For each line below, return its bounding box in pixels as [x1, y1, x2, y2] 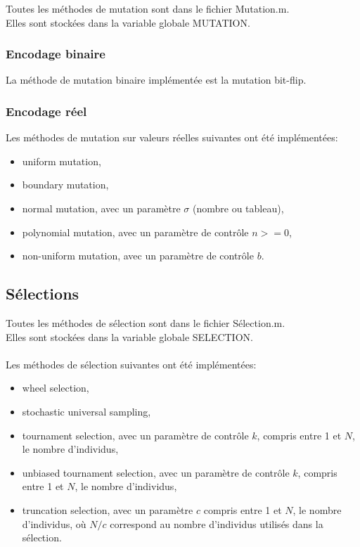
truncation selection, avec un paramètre [22, 502, 193, 517]
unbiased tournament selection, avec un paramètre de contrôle [22, 465, 290, 480]
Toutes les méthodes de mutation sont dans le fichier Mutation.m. [6, 1, 290, 15]
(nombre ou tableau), [193, 201, 284, 215]
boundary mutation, [22, 177, 109, 192]
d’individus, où [22, 516, 86, 531]
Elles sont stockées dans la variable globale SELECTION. [6, 329, 253, 344]
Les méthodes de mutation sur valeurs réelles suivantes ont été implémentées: [6, 130, 338, 145]
